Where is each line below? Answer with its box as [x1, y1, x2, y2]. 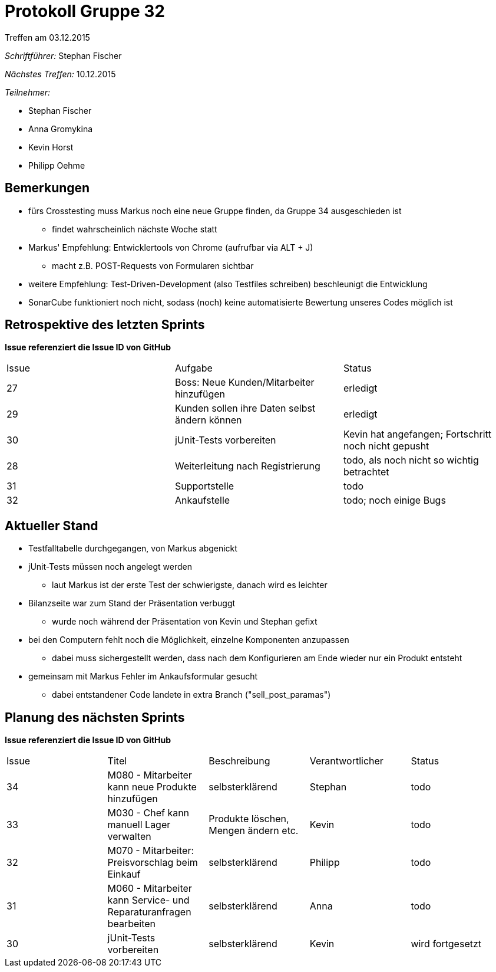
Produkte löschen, [209, 813, 289, 825]
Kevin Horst [28, 142, 74, 152]
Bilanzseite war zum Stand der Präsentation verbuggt [28, 598, 236, 609]
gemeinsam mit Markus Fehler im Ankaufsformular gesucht [28, 671, 258, 682]
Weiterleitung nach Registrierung [174, 460, 320, 472]
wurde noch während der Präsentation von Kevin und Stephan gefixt [52, 616, 318, 627]
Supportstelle [174, 480, 234, 492]
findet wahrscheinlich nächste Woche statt [52, 224, 217, 234]
